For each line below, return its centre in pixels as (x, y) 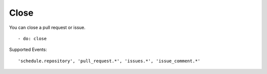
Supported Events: (28, 49)
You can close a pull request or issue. (47, 27)
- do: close (32, 38)
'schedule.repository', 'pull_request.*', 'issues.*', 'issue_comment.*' (109, 61)
